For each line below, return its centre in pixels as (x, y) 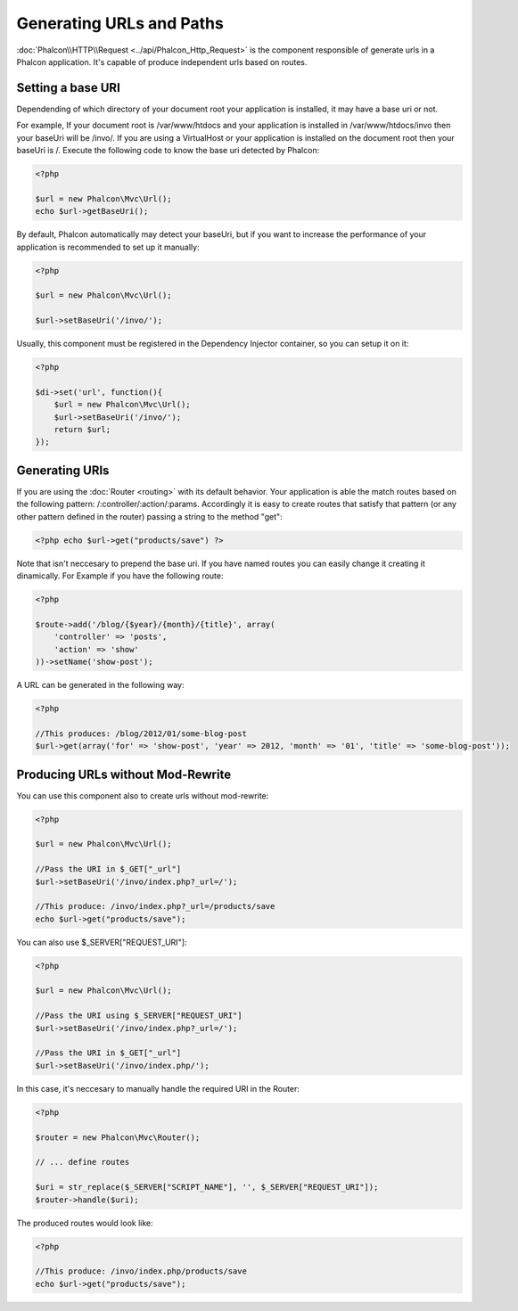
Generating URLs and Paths (120, 23)
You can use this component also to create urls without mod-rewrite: (143, 795)
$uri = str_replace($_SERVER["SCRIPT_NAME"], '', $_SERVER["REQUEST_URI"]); (207, 1187)
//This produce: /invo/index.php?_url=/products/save (155, 906)
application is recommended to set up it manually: (108, 247)
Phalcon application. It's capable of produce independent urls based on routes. (162, 61)
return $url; (82, 430)
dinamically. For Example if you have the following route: (120, 576)
